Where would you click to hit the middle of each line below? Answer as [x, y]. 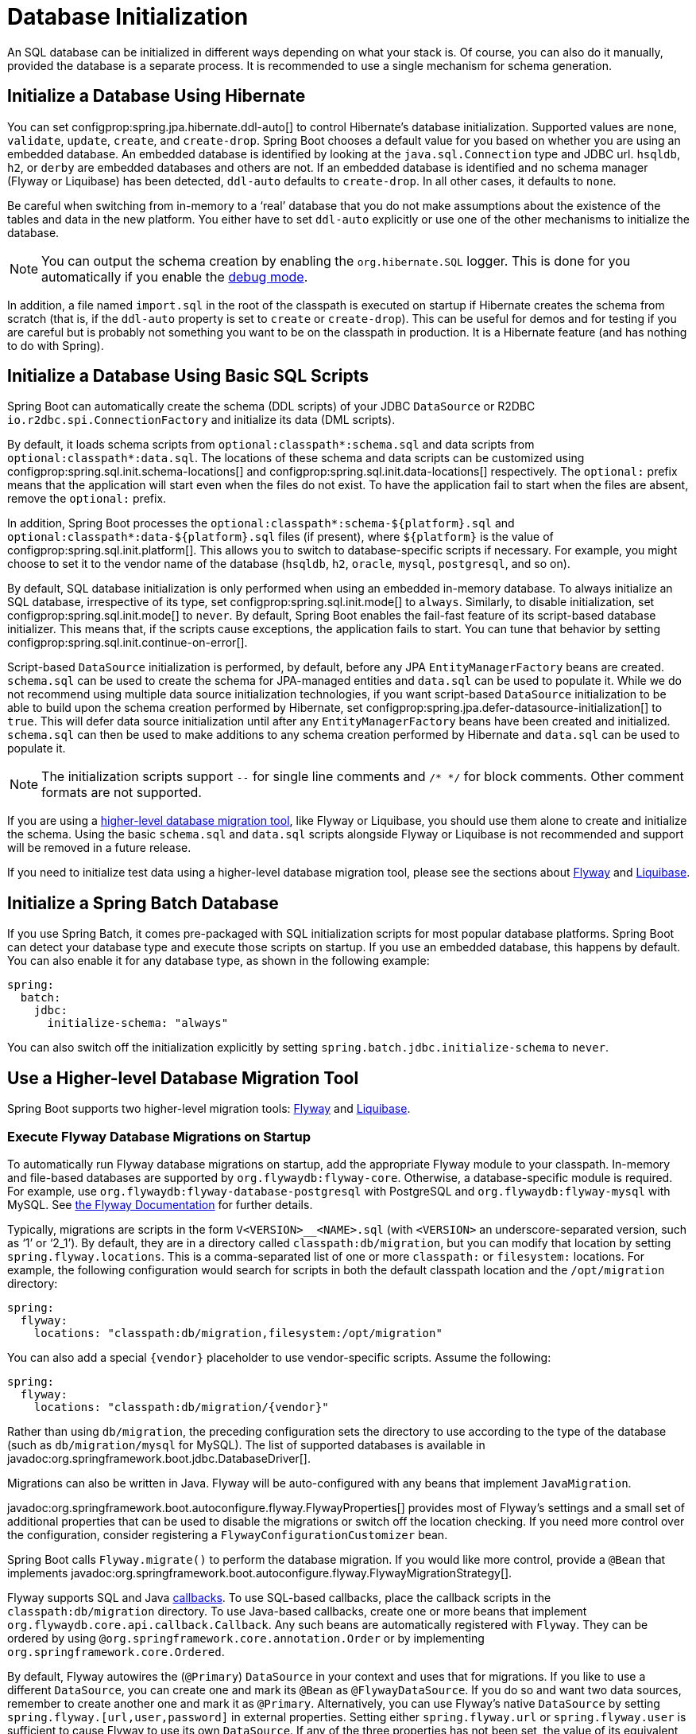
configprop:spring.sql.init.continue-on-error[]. [128, 643]
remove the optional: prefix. [87, 499]
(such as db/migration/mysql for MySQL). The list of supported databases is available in [246, 1444]
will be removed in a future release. [99, 848]
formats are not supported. [122, 793]
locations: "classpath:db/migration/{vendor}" [181, 1407]
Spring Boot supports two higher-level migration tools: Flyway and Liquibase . [209, 1109]
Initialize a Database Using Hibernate [157, 96]
